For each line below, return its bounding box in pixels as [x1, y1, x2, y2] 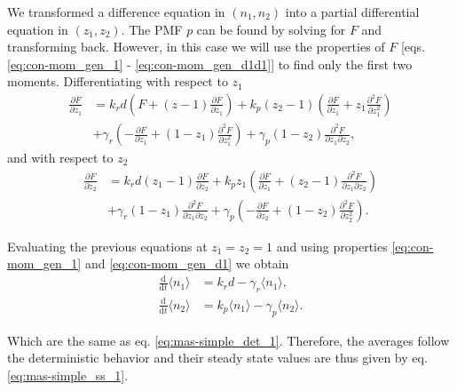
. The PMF [121, 20, 183, 38]
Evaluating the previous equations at [7, 236, 208, 255]
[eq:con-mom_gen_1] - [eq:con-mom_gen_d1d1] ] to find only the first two [7, 54, 413, 73]
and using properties [276, 236, 388, 255]
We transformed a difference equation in [7, 3, 225, 20]
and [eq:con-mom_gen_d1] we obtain [84, 254, 289, 273]
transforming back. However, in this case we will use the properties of [7, 37, 385, 56]
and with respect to [7, 148, 114, 167]
